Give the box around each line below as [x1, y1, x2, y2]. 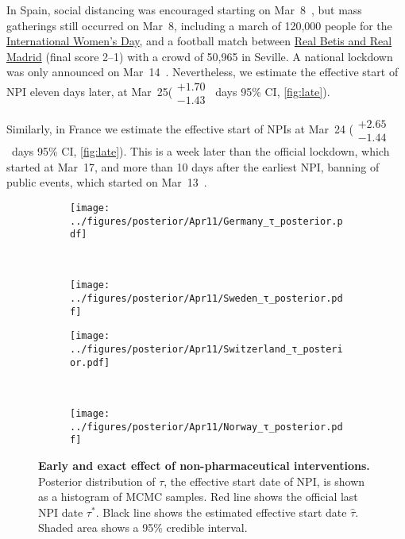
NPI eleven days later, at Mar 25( [6, 83, 173, 99]
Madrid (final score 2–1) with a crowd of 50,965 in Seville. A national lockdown [6, 48, 393, 64]
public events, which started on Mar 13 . [6, 174, 207, 191]
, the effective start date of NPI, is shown [164, 472, 365, 489]
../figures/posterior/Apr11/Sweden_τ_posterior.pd [70, 293, 343, 305]
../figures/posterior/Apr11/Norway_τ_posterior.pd [70, 421, 343, 433]
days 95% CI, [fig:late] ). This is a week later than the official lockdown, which [11, 143, 390, 160]
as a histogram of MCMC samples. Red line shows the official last [38, 488, 358, 505]
